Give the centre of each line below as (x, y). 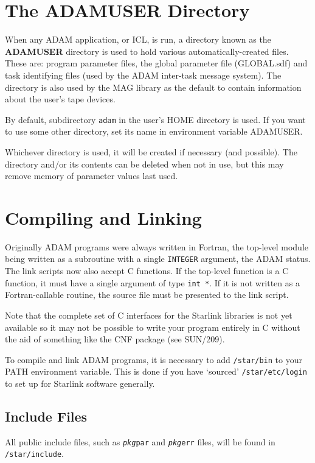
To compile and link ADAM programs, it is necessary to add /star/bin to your (154, 359)
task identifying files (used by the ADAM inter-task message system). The (143, 75)
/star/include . (34, 454)
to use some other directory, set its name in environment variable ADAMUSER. (154, 131)
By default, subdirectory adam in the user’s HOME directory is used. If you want (155, 119)
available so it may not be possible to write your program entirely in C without (153, 327)
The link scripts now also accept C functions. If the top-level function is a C (147, 271)
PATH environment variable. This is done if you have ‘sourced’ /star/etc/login (156, 371)
